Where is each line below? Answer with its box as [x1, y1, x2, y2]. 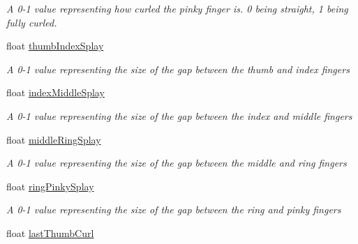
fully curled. [6, 15, 57, 29]
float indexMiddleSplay [6, 85, 105, 100]
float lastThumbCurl [6, 225, 94, 240]
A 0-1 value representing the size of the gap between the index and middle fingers [6, 108, 352, 123]
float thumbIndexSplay [6, 38, 104, 53]
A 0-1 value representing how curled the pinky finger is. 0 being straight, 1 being [6, 1, 348, 15]
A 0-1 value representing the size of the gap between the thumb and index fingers [6, 61, 350, 76]
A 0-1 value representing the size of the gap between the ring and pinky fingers [6, 202, 341, 217]
